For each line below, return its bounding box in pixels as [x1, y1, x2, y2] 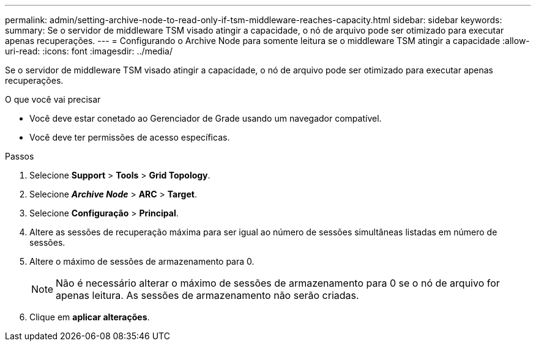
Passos [5, 151, 34, 161]
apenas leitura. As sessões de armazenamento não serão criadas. [56, 289, 359, 301]
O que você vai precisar [5, 94, 101, 105]
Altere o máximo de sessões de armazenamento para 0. [29, 256, 255, 267]
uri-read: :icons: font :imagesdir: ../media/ [5, 46, 173, 56]
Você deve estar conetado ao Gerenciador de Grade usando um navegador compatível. [29, 113, 382, 123]
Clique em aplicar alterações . [29, 312, 150, 322]
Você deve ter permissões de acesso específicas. [29, 132, 230, 142]
